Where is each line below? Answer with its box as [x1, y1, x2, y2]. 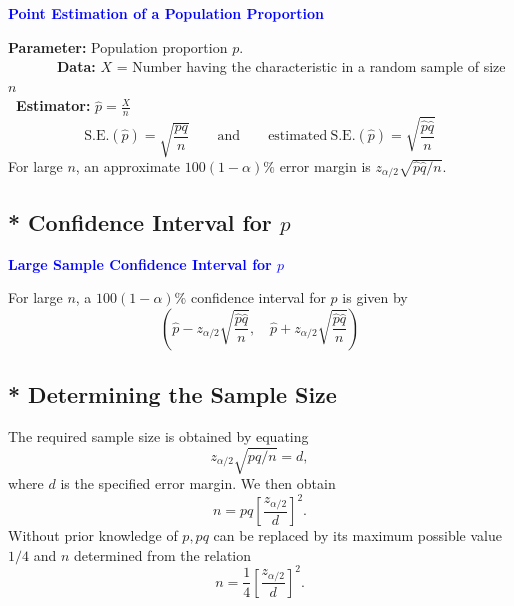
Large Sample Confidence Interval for [8, 253, 272, 274]
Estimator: [16, 95, 91, 116]
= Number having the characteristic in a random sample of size [116, 56, 506, 77]
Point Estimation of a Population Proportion [8, 3, 325, 23]
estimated [268, 129, 328, 144]
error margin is [279, 155, 371, 176]
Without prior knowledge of [8, 525, 178, 546]
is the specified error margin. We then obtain [60, 473, 336, 494]
